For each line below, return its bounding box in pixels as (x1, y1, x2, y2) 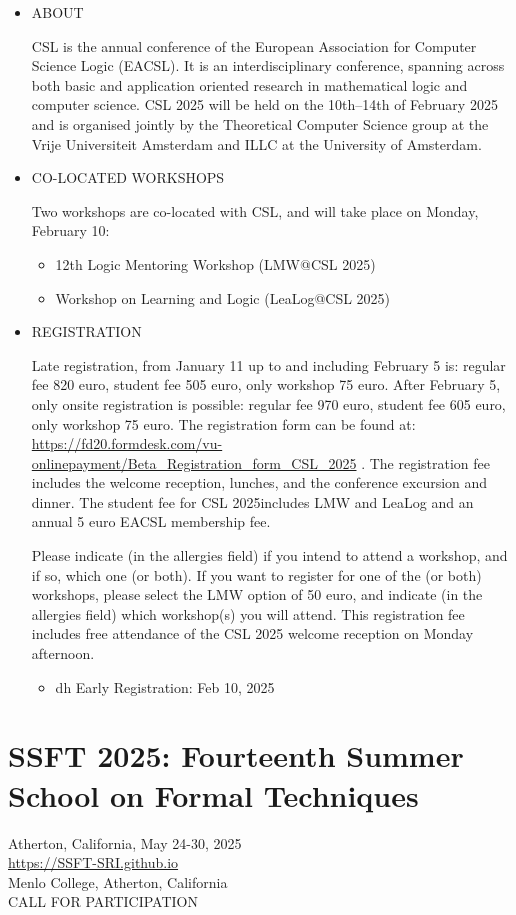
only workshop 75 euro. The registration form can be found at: (31, 413, 416, 434)
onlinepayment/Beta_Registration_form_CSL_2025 (31, 452, 357, 473)
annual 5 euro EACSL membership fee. (31, 511, 271, 532)
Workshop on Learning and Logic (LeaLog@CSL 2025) (55, 287, 391, 308)
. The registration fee (361, 452, 491, 473)
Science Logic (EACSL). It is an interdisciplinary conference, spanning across (31, 55, 505, 76)
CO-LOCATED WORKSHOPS (31, 167, 225, 188)
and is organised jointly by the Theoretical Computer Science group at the (31, 113, 489, 134)
